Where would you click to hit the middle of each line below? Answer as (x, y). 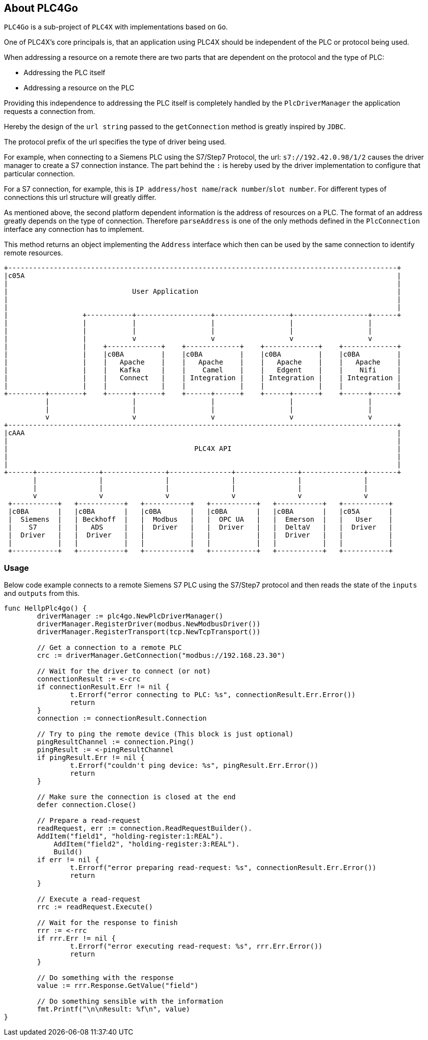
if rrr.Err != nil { (76, 939)
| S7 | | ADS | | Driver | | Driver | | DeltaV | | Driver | (201, 527)
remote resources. (34, 253)
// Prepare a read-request (89, 821)
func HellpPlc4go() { (45, 608)
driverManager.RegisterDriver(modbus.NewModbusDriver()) (149, 624)
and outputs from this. (42, 593)
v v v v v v (201, 496)
